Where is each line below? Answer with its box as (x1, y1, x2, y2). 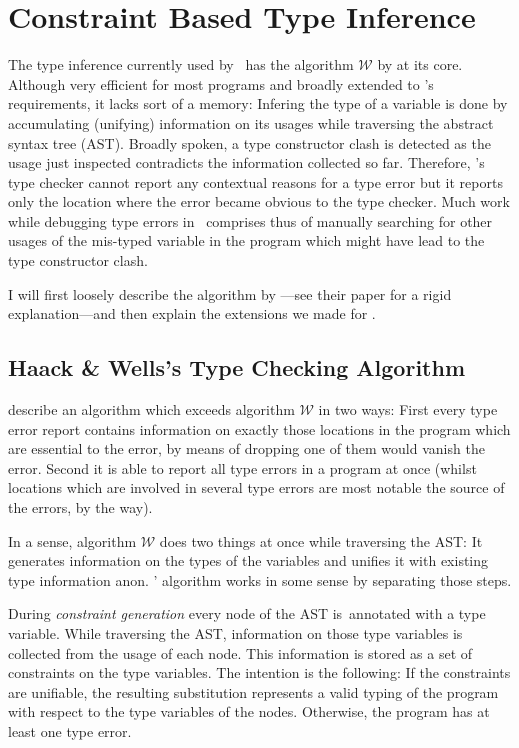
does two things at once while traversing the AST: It (159, 530, 483, 551)
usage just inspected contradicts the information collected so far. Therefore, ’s (8, 152, 485, 173)
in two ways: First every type (318, 399, 498, 420)
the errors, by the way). (8, 497, 153, 518)
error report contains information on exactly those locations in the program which (8, 418, 511, 439)
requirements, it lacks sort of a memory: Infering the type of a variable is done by (8, 93, 508, 114)
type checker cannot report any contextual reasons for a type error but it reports (8, 171, 503, 192)
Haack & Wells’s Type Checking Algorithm (8, 352, 466, 383)
